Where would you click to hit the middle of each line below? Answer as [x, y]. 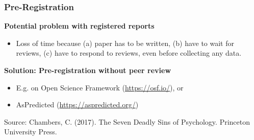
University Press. [31, 132]
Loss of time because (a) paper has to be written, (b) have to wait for [125, 43]
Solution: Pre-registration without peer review [88, 70]
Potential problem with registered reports [79, 26]
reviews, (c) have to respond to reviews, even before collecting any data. [129, 53]
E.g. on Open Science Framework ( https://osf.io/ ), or [100, 87]
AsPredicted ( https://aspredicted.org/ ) [77, 104]
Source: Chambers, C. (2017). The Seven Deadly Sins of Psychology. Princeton [127, 121]
